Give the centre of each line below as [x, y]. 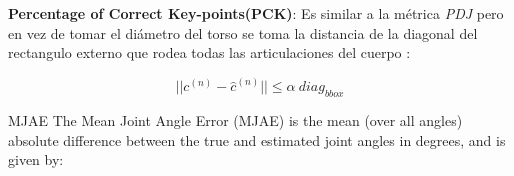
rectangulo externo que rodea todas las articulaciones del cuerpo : [209, 52]
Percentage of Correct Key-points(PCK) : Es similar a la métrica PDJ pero [256, 13]
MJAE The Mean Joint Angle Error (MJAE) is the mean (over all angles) [235, 120]
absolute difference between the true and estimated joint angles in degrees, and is [257, 139]
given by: [36, 159]
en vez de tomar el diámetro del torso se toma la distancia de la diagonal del [243, 32]
